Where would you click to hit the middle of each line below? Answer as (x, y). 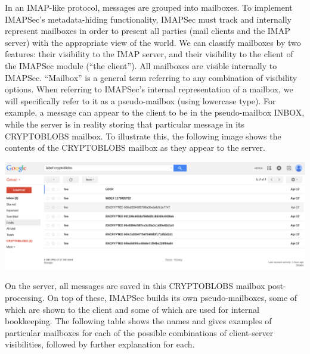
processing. (25, 298)
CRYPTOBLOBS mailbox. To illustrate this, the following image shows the (143, 136)
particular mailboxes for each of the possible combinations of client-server (139, 332)
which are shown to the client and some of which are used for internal (132, 309)
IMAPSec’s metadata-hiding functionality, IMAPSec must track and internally (148, 19)
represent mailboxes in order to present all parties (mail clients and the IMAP (148, 31)
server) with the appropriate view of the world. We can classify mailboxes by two (153, 42)
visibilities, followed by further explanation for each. (100, 344)
